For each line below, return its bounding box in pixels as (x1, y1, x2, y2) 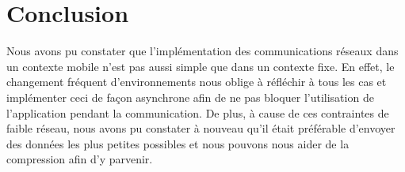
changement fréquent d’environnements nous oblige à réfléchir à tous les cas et (6, 73, 387, 90)
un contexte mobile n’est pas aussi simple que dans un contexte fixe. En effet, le (6, 58, 395, 74)
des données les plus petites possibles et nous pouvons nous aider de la (6, 135, 350, 151)
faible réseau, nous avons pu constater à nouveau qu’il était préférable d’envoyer (6, 120, 395, 136)
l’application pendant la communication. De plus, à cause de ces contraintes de (6, 104, 389, 121)
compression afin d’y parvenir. (6, 151, 153, 167)
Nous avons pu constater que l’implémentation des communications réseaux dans (6, 43, 399, 59)
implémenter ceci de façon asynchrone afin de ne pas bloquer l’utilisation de (6, 88, 374, 105)
